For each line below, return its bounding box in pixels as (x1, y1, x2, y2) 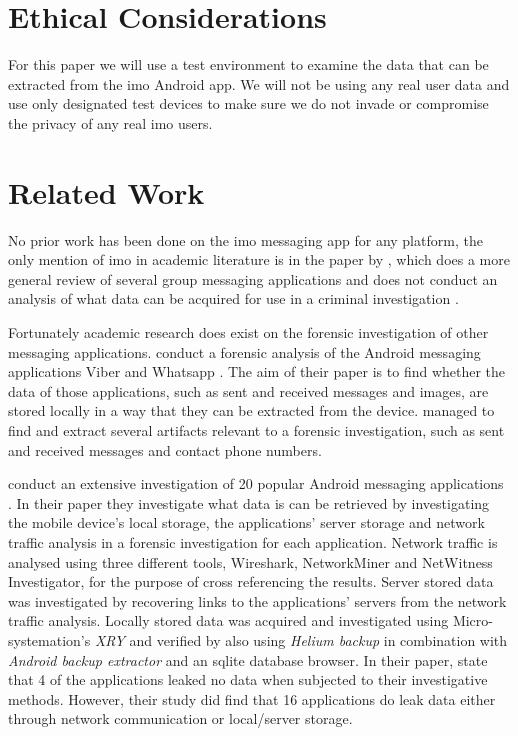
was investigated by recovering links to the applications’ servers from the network (8, 590, 507, 611)
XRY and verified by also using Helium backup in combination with (94, 629, 508, 650)
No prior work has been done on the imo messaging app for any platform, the (8, 229, 483, 250)
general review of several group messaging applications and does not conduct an (8, 268, 498, 289)
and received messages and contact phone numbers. (8, 439, 322, 460)
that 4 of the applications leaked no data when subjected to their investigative (8, 669, 488, 690)
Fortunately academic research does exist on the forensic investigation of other (8, 322, 489, 342)
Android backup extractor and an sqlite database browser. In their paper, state (8, 649, 488, 670)
